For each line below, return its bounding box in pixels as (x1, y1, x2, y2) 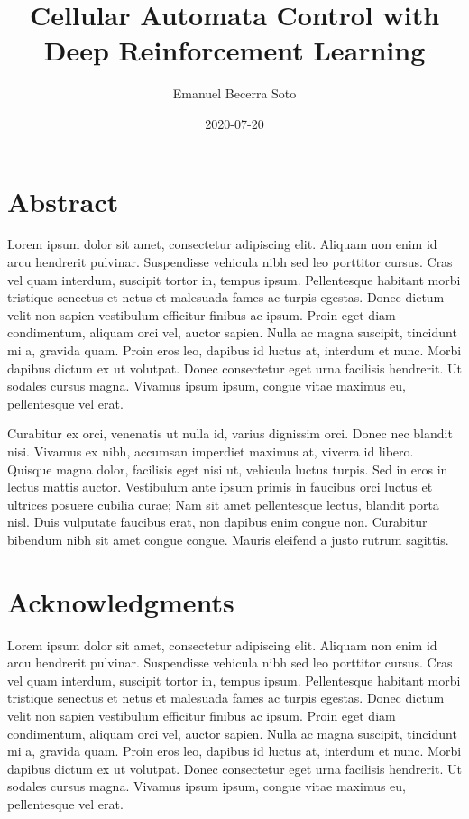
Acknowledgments (7, 583, 234, 620)
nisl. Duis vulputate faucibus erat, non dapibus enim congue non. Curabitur (7, 512, 428, 531)
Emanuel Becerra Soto (172, 84, 297, 103)
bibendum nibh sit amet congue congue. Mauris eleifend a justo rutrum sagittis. (7, 529, 449, 548)
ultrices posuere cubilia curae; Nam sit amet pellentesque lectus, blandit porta (7, 494, 439, 513)
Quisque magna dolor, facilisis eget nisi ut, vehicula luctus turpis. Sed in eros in (7, 459, 448, 478)
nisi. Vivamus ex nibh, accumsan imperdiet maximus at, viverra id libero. (7, 441, 414, 460)
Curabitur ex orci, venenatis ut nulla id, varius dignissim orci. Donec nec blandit (7, 424, 453, 443)
